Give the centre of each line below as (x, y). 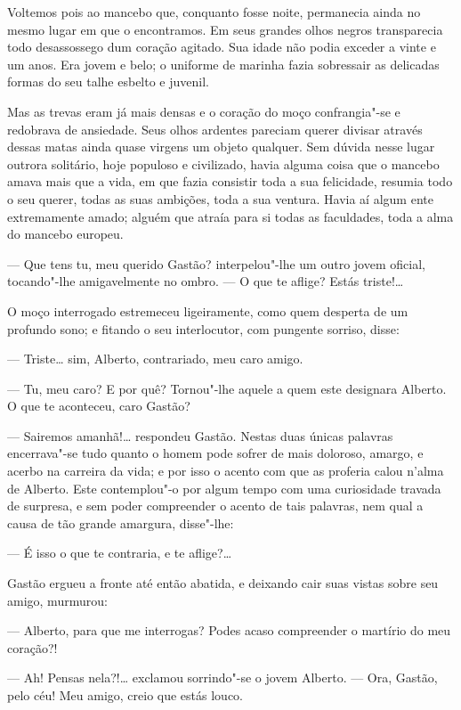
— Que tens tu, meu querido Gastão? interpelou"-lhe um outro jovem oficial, (216, 263)
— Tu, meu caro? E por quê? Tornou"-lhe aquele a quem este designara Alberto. (227, 388)
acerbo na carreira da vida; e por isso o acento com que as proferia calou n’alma (226, 471)
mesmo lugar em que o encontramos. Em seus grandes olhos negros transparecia (225, 29)
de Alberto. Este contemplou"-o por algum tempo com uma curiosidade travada (224, 488)
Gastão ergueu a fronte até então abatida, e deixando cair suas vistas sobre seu (223, 583)
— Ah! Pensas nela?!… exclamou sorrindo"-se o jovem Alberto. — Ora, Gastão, (222, 677)
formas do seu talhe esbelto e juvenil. (108, 82)
